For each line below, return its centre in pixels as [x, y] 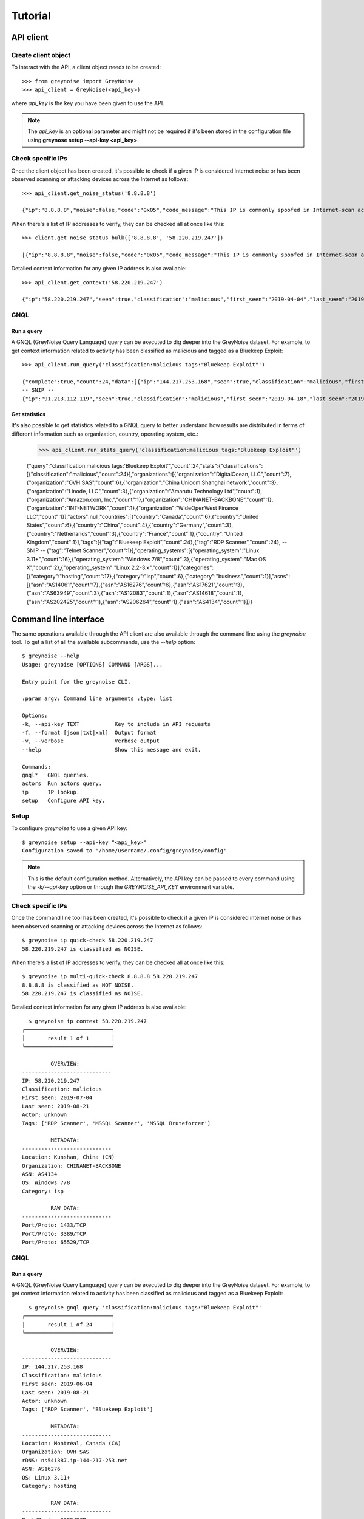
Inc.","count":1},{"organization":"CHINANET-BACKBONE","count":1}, [189, 500]
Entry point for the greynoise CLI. [76, 681]
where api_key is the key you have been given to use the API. [88, 103]
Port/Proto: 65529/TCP [56, 1242]
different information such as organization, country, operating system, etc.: [105, 434]
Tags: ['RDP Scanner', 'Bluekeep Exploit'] [88, 1409]
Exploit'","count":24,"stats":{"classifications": [207, 465]
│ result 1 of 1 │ [69, 1038]
